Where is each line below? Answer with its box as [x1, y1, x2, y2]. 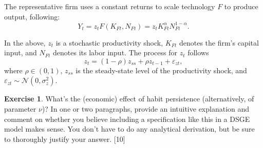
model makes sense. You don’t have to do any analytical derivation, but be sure [4, 123, 255, 134]
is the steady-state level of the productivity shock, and [76, 65, 247, 75]
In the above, [4, 37, 46, 48]
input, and [4, 47, 37, 58]
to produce [224, 1, 258, 11]
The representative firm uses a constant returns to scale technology [4, 1, 215, 11]
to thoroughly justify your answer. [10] [4, 133, 125, 144]
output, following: [4, 11, 60, 22]
